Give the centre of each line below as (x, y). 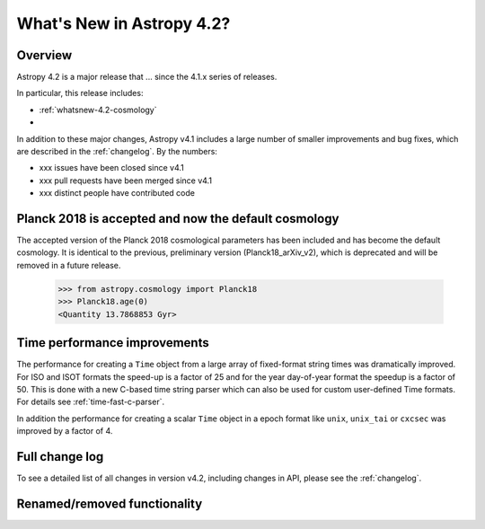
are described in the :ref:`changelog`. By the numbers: (117, 152)
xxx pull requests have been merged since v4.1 (126, 181)
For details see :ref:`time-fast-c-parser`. (91, 402)
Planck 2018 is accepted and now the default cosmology (178, 219)
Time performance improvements (113, 343)
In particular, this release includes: (80, 93)
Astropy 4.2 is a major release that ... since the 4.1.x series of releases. (147, 77)
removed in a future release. (69, 265)
